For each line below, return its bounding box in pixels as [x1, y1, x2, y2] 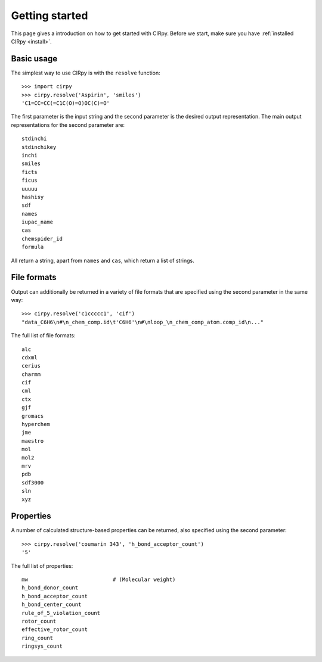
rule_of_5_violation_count [21, 610, 101, 616]
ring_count [21, 635, 54, 641]
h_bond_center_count [21, 601, 82, 608]
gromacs [21, 412, 44, 419]
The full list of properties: [11, 562, 73, 569]
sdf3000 [21, 479, 44, 486]
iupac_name [21, 219, 54, 226]
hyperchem [21, 421, 50, 428]
